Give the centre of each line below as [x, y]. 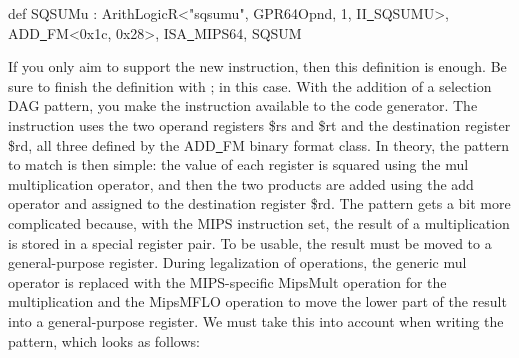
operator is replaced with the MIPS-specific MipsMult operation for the [227, 281]
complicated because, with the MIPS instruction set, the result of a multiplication [259, 222]
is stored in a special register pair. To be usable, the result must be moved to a [250, 242]
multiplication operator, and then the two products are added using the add [241, 183]
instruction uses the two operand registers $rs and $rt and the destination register [259, 124]
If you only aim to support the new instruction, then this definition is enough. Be [257, 66]
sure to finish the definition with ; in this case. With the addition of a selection [250, 85]
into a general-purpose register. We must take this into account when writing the [256, 320]
